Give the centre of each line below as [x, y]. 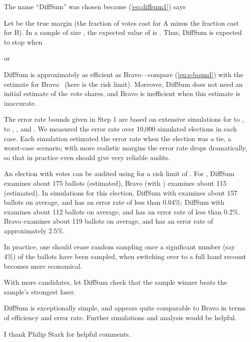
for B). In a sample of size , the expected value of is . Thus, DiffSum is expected [123, 32]
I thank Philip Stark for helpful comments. [67, 334]
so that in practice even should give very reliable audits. [87, 157]
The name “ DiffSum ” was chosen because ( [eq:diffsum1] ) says [95, 6]
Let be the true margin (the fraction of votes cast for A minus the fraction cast [121, 23]
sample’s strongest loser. [40, 291]
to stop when [23, 41]
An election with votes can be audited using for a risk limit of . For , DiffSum [119, 173]
